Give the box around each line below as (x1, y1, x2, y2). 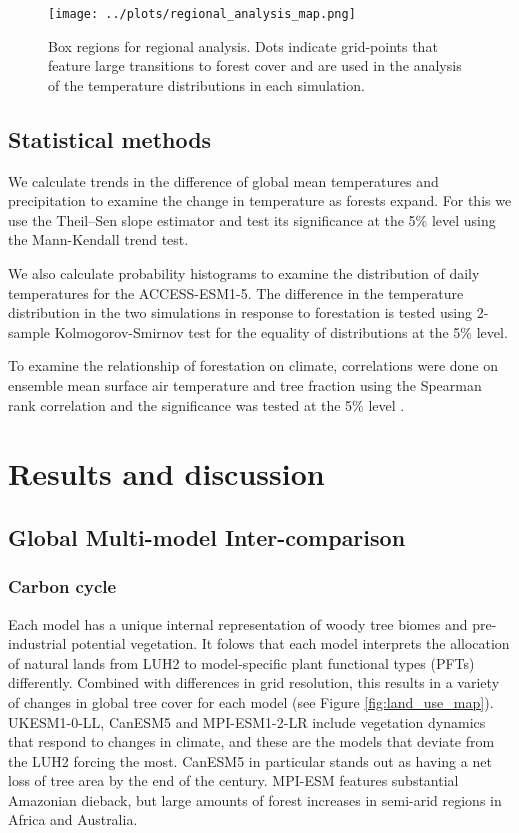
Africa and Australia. (8, 809, 138, 830)
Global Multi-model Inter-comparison (8, 521, 406, 552)
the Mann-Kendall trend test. (8, 229, 189, 250)
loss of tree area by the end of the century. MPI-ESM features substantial (8, 770, 459, 791)
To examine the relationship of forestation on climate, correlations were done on (8, 355, 499, 376)
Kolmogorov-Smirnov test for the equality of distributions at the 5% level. (54, 321, 508, 342)
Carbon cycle (8, 574, 117, 599)
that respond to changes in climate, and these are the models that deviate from (8, 731, 495, 752)
